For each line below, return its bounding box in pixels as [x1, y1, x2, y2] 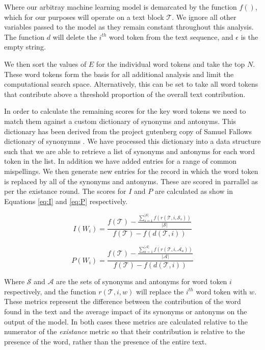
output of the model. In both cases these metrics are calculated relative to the [4, 316, 248, 327]
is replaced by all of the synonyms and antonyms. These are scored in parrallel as [4, 176, 258, 186]
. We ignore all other [172, 11, 236, 22]
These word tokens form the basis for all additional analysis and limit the [4, 68, 234, 79]
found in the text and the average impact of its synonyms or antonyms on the [4, 306, 247, 316]
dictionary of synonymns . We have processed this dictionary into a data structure [4, 136, 261, 146]
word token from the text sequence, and [109, 31, 233, 42]
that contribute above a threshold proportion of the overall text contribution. [4, 88, 246, 99]
